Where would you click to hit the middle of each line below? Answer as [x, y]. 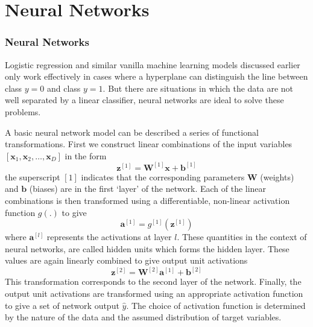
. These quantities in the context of [242, 237]
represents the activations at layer [109, 237]
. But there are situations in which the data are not [198, 88]
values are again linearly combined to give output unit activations [126, 260]
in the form [86, 155]
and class [64, 88]
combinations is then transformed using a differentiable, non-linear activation [147, 200]
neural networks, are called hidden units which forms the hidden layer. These [147, 248]
